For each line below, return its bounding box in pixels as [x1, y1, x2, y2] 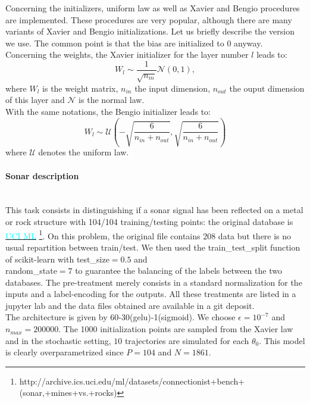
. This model [259, 334, 305, 346]
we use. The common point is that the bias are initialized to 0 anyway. [5, 36, 263, 49]
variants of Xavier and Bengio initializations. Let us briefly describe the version [5, 25, 295, 38]
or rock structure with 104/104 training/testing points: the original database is [5, 215, 293, 228]
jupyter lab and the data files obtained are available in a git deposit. [5, 299, 255, 311]
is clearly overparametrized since [5, 346, 124, 358]
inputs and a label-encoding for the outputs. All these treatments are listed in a [5, 288, 296, 300]
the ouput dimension [229, 82, 305, 94]
